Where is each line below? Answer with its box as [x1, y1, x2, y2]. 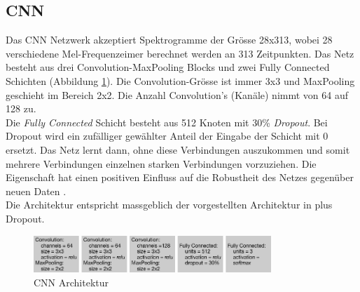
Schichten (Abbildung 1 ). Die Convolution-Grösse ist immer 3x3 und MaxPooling [6, 73, 355, 88]
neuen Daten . [6, 183, 67, 198]
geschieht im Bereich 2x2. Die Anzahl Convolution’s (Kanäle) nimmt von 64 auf [6, 87, 349, 102]
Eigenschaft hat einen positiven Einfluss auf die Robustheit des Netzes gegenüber [6, 170, 354, 185]
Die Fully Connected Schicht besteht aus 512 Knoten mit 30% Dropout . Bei [6, 114, 328, 129]
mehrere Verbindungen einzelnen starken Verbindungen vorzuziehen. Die [6, 156, 317, 171]
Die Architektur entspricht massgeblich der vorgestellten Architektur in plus [6, 197, 333, 212]
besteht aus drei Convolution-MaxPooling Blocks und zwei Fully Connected [6, 60, 330, 74]
